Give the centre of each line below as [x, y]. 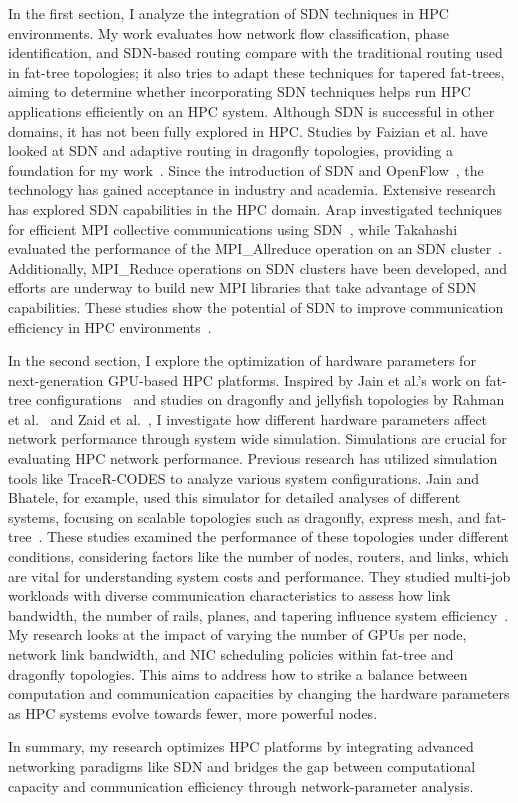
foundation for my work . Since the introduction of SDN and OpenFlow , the [246, 169]
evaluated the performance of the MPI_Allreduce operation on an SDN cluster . [255, 248]
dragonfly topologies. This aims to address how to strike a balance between [238, 673]
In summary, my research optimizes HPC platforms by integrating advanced [241, 746]
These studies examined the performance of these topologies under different [278, 536]
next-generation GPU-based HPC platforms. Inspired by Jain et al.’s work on [244, 379]
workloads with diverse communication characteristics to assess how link [229, 595]
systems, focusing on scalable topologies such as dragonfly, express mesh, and [244, 516]
